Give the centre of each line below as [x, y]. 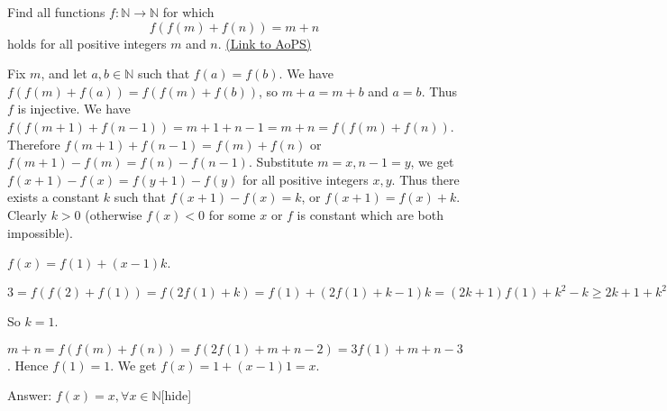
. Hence [28, 365]
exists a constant [54, 197]
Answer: [30, 395]
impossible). [40, 232]
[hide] [176, 395]
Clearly [27, 214]
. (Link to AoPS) [265, 43]
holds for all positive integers [87, 43]
